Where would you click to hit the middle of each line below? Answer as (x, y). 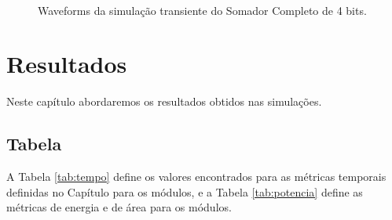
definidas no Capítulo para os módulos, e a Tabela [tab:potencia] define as (185, 191)
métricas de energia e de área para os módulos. (119, 207)
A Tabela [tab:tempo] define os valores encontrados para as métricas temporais (196, 177)
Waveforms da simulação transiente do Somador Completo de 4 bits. (202, 10)
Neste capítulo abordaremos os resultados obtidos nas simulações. (164, 101)
